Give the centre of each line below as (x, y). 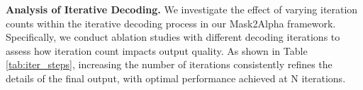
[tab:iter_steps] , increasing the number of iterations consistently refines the (169, 64)
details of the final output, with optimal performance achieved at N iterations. (176, 78)
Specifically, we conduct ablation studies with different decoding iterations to (173, 37)
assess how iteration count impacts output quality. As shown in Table (157, 50)
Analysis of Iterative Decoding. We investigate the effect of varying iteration (182, 9)
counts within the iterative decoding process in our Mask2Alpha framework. (171, 23)
